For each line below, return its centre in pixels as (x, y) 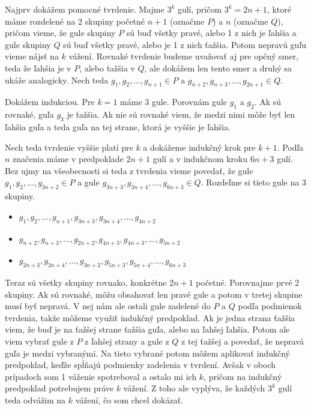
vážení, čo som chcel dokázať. (129, 400)
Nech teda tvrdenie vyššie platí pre (69, 147)
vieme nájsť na (32, 56)
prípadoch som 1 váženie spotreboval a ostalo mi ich (101, 376)
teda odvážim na (35, 400)
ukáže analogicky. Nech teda (57, 80)
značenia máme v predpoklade (68, 159)
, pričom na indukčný (243, 376)
